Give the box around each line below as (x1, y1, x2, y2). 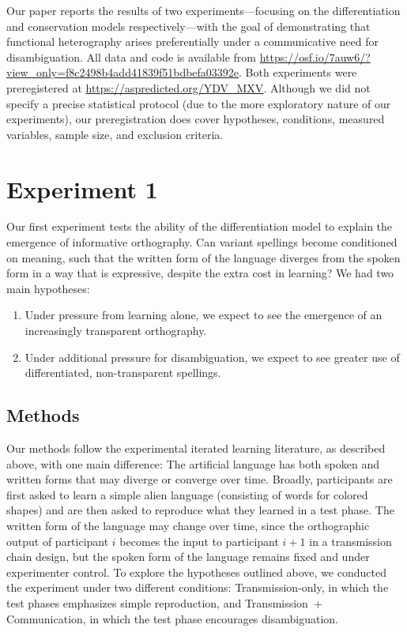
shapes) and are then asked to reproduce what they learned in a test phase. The (6, 502, 394, 518)
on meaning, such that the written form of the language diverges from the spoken (6, 249, 401, 265)
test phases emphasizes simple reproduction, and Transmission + (6, 594, 322, 611)
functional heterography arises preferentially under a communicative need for (6, 33, 379, 50)
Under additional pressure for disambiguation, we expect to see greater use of (24, 348, 400, 365)
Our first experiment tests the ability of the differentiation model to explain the (6, 218, 393, 235)
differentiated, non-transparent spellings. (24, 364, 221, 381)
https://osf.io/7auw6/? (259, 48, 371, 65)
